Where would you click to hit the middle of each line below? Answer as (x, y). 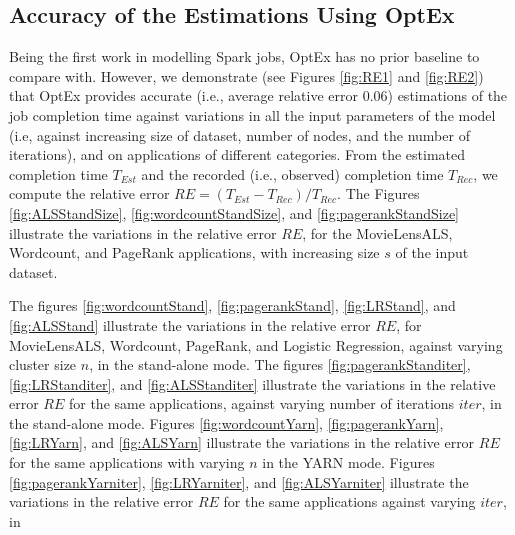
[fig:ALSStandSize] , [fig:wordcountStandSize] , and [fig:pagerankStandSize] (234, 212)
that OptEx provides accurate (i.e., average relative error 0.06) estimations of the (258, 95)
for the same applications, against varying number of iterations (261, 403)
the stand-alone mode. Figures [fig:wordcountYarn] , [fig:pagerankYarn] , (226, 422)
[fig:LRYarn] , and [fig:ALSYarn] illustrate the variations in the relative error (242, 442)
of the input (432, 252)
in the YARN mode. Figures (348, 462)
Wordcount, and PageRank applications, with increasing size (194, 252)
